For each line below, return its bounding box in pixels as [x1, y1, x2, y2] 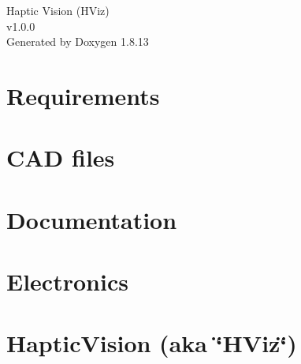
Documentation [6, 203, 177, 235]
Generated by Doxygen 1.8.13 [6, 33, 149, 50]
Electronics [6, 265, 128, 298]
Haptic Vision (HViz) [6, 2, 110, 18]
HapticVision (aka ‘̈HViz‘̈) [6, 327, 297, 359]
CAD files [6, 141, 115, 174]
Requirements [6, 79, 160, 111]
